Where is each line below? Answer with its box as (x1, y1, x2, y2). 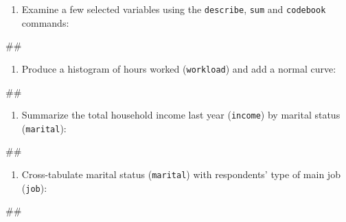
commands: (21, 15, 69, 29)
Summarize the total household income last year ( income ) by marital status (21, 108, 341, 122)
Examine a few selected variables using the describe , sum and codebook (21, 2, 326, 16)
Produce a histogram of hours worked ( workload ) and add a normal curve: (21, 61, 336, 75)
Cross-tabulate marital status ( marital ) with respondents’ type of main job (21, 167, 341, 181)
